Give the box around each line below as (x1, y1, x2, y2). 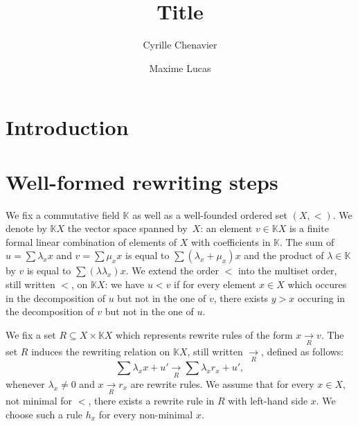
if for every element (174, 277, 256, 291)
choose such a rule (6, 407, 83, 421)
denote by (6, 221, 47, 236)
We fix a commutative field (6, 207, 120, 222)
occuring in (297, 290, 346, 305)
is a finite (289, 221, 329, 236)
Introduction (6, 113, 129, 141)
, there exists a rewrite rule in (88, 393, 215, 408)
